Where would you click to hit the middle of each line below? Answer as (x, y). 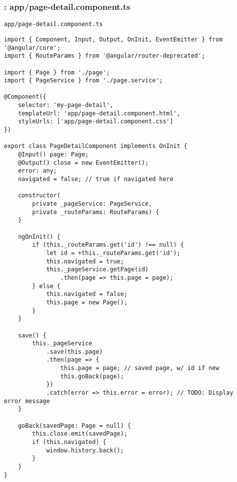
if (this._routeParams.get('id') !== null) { (108, 245)
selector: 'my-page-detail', (66, 105)
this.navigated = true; (85, 261)
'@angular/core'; (32, 48)
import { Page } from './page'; (57, 72)
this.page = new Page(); (87, 302)
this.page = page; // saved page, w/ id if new (140, 368)
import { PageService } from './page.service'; (84, 81)
